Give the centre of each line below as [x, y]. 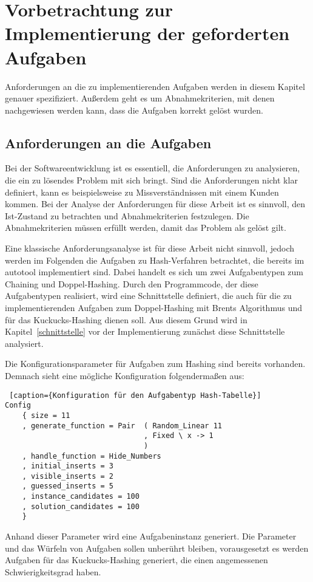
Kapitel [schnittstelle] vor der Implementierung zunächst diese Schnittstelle [145, 331]
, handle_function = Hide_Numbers [92, 456]
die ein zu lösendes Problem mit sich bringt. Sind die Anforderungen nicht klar [151, 180]
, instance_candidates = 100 [81, 497]
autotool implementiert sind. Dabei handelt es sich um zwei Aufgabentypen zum [154, 272]
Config [18, 406]
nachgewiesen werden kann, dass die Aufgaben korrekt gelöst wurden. [134, 110]
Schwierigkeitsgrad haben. [53, 571]
